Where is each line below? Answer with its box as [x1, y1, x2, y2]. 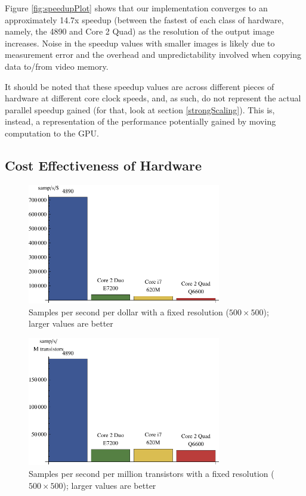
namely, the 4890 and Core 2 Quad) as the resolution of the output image [5, 25, 274, 38]
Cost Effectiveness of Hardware [5, 156, 202, 174]
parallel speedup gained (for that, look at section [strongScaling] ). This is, [5, 103, 275, 116]
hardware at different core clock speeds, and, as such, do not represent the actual [5, 92, 301, 104]
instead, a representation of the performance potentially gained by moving [5, 115, 276, 128]
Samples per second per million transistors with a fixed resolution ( [29, 467, 274, 479]
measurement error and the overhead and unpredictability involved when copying [5, 48, 301, 61]
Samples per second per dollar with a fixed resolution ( [29, 305, 230, 318]
